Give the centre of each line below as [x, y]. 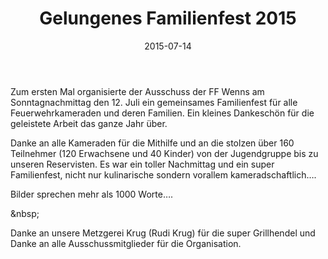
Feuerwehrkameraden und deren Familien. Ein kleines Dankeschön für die [162, 113]
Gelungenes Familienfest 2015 [168, 18]
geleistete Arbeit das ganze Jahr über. [89, 123]
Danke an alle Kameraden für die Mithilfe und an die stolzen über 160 [152, 143]
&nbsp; [25, 213]
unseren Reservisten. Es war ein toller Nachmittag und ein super [142, 164]
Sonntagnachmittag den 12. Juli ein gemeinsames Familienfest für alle [154, 102]
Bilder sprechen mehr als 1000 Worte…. [92, 194]
